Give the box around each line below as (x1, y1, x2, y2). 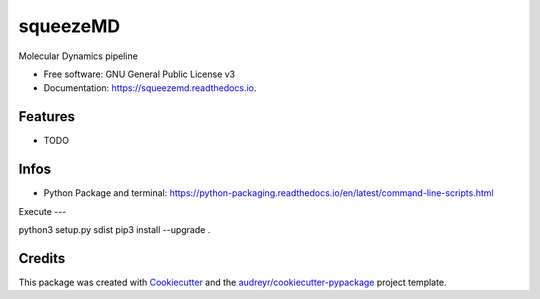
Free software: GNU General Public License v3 (43, 68, 236, 80)
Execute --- (18, 205, 67, 217)
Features (18, 108, 75, 125)
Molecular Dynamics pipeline (18, 50, 139, 62)
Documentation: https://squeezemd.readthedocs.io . (43, 82, 257, 94)
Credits (18, 250, 66, 267)
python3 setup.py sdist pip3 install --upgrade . (18, 223, 211, 235)
